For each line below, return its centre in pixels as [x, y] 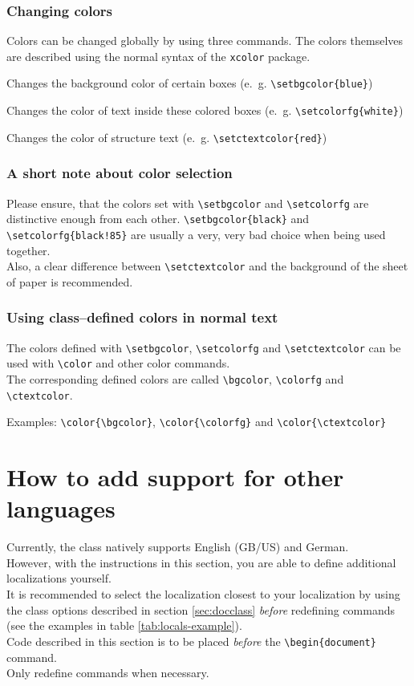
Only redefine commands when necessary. [108, 673]
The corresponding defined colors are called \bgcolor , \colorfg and [175, 379]
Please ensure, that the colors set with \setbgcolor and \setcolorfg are [188, 203]
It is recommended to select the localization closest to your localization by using [203, 594]
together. [28, 250]
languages [61, 508]
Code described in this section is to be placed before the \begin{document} [191, 641]
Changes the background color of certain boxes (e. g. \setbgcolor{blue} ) [190, 83]
